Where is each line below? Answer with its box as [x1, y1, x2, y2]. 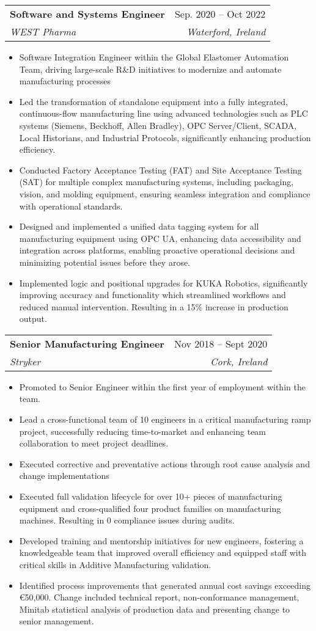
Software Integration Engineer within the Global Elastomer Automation [19, 51, 289, 63]
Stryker [10, 354, 41, 368]
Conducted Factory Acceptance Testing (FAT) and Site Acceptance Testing [19, 163, 302, 176]
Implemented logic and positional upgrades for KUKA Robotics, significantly [19, 276, 308, 289]
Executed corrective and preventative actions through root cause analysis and [19, 457, 310, 470]
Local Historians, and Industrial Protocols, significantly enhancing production [19, 131, 311, 144]
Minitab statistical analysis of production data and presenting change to [19, 602, 290, 615]
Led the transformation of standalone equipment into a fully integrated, [19, 95, 288, 108]
